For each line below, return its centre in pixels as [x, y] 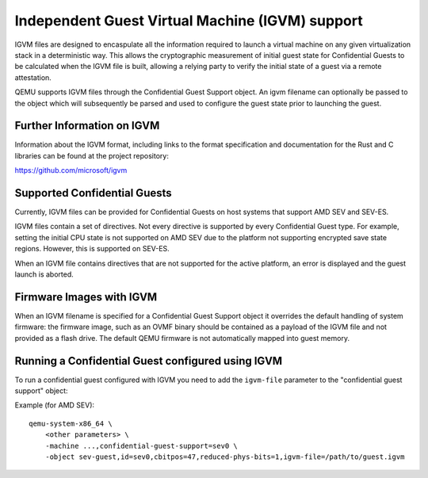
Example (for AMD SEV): [55, 405]
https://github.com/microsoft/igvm [71, 170]
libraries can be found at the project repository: [92, 155]
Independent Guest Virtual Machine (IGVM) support [189, 21]
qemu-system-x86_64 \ [71, 423]
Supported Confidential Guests [93, 193]
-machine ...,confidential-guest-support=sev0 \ [141, 445]
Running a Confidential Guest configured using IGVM [149, 361]
